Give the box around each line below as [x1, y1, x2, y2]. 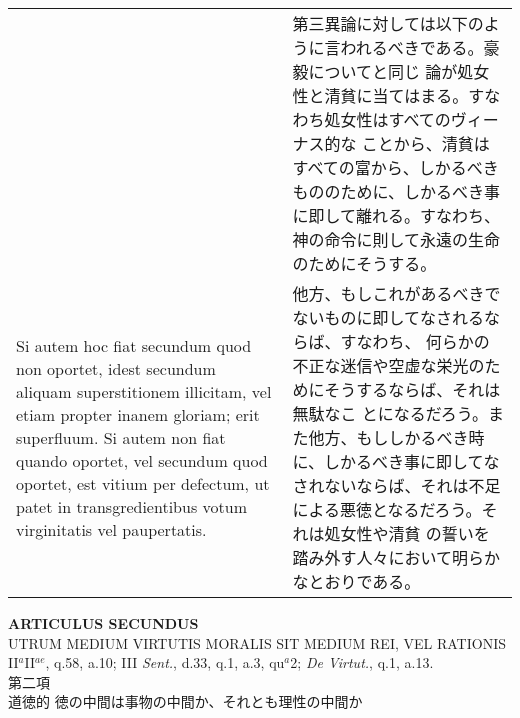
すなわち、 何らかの [340, 330, 490, 353]
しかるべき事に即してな [324, 450, 500, 473]
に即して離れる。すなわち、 [292, 204, 501, 227]
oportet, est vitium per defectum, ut [16, 471, 270, 495]
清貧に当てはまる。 [324, 84, 469, 107]
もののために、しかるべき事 [292, 180, 501, 203]
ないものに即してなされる [292, 306, 485, 329]
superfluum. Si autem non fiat [16, 425, 226, 449]
